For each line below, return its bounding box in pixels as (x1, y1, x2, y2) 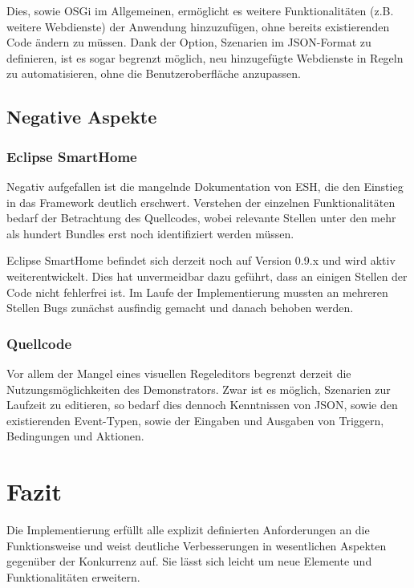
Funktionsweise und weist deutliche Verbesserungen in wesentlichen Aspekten (6, 537, 387, 554)
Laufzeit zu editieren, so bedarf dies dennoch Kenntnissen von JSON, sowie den (6, 396, 398, 413)
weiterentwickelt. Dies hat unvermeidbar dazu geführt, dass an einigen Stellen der (6, 267, 408, 284)
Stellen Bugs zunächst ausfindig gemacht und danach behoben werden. (6, 299, 354, 316)
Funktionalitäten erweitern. (6, 568, 140, 585)
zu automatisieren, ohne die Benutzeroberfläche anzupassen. (6, 65, 301, 82)
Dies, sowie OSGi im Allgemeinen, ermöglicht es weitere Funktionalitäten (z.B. (6, 2, 394, 18)
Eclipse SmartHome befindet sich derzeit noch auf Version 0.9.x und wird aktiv (6, 252, 396, 269)
